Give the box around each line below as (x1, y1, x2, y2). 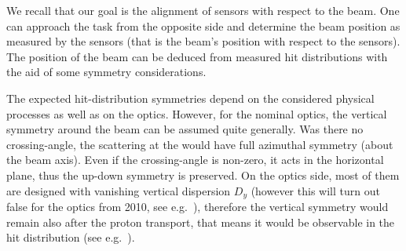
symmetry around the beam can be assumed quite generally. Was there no (6, 121, 364, 137)
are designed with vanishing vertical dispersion (6, 182, 231, 198)
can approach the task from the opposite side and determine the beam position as (6, 17, 401, 34)
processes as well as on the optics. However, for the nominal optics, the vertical (6, 105, 387, 122)
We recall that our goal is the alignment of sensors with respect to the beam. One (6, 2, 400, 18)
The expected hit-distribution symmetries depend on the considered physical (6, 89, 375, 106)
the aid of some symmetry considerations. (6, 64, 207, 80)
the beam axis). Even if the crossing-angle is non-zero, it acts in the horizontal (6, 151, 384, 168)
